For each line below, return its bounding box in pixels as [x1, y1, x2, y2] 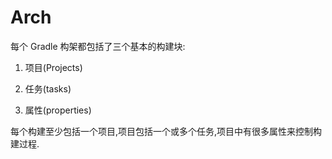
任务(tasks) [24, 82, 72, 95]
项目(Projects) [24, 61, 83, 73]
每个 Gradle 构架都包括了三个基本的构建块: [10, 40, 186, 52]
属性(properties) [24, 104, 92, 116]
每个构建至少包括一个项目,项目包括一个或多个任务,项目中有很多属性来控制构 [10, 125, 323, 137]
